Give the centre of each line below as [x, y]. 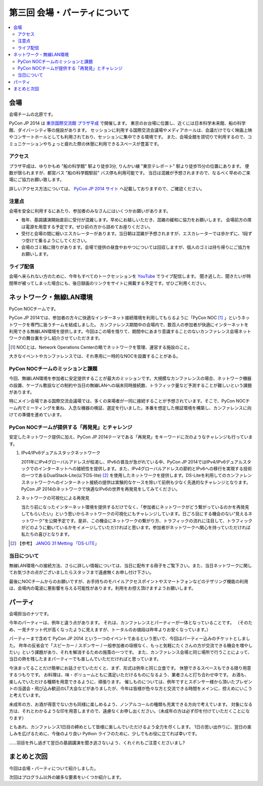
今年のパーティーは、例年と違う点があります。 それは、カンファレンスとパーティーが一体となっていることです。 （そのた [131, 623]
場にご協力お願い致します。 [37, 180]
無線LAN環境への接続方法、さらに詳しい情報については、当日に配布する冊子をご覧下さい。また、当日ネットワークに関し [131, 565]
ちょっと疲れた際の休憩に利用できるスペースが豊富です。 [104, 143]
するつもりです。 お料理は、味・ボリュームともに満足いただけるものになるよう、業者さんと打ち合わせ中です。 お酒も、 [129, 675]
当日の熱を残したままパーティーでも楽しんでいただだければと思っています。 [85, 659]
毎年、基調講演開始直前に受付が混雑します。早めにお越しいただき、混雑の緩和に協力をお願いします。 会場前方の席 [136, 220]
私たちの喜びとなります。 [47, 534]
